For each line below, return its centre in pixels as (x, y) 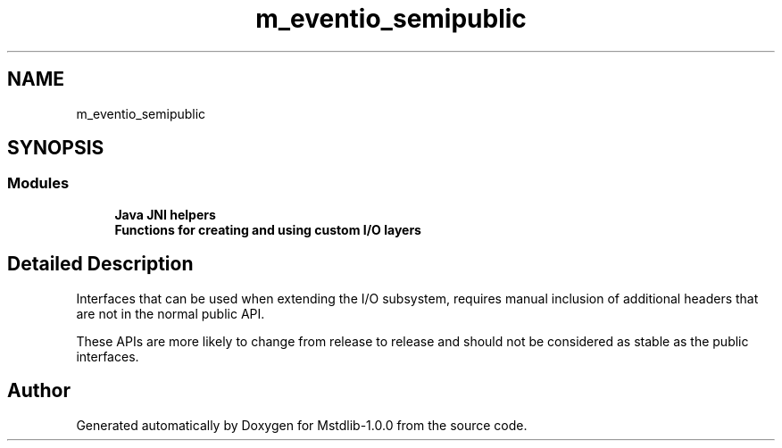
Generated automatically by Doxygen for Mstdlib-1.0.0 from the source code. (302, 425)
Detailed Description (100, 264)
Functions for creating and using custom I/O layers (268, 229)
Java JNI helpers (165, 214)
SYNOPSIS (56, 148)
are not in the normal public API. (171, 313)
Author (39, 391)
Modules (38, 183)
